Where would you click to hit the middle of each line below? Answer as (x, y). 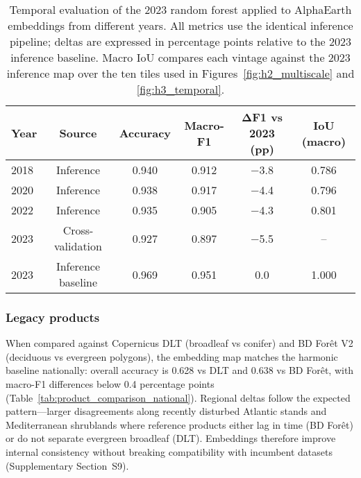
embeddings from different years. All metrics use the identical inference (180, 25)
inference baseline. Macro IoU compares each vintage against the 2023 (180, 57)
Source (78, 133)
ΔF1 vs (262, 117)
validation (78, 246)
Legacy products (53, 317)
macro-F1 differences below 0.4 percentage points (110, 384)
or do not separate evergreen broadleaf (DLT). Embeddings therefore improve (171, 438)
